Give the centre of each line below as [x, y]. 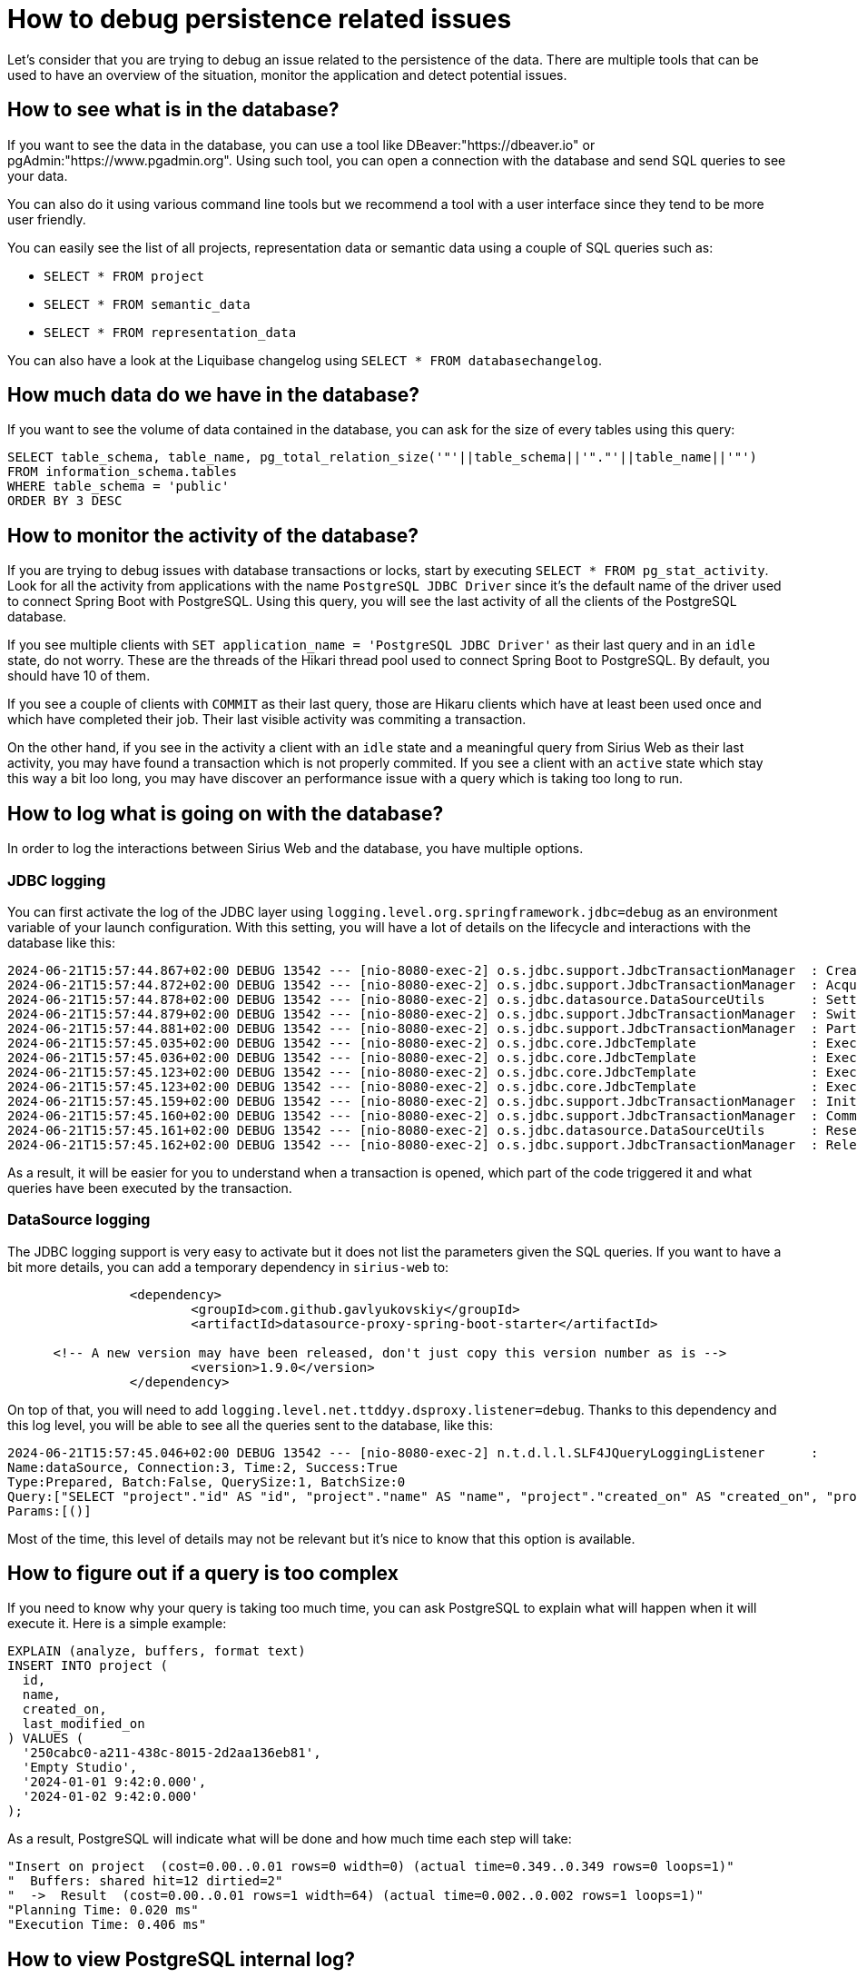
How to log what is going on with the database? [226, 813]
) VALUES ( [46, 1739]
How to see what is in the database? [173, 110]
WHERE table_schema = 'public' [118, 487]
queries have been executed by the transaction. [150, 1188]
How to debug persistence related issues [260, 19]
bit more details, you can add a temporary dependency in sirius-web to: [228, 1267]
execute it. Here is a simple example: [117, 1624]
